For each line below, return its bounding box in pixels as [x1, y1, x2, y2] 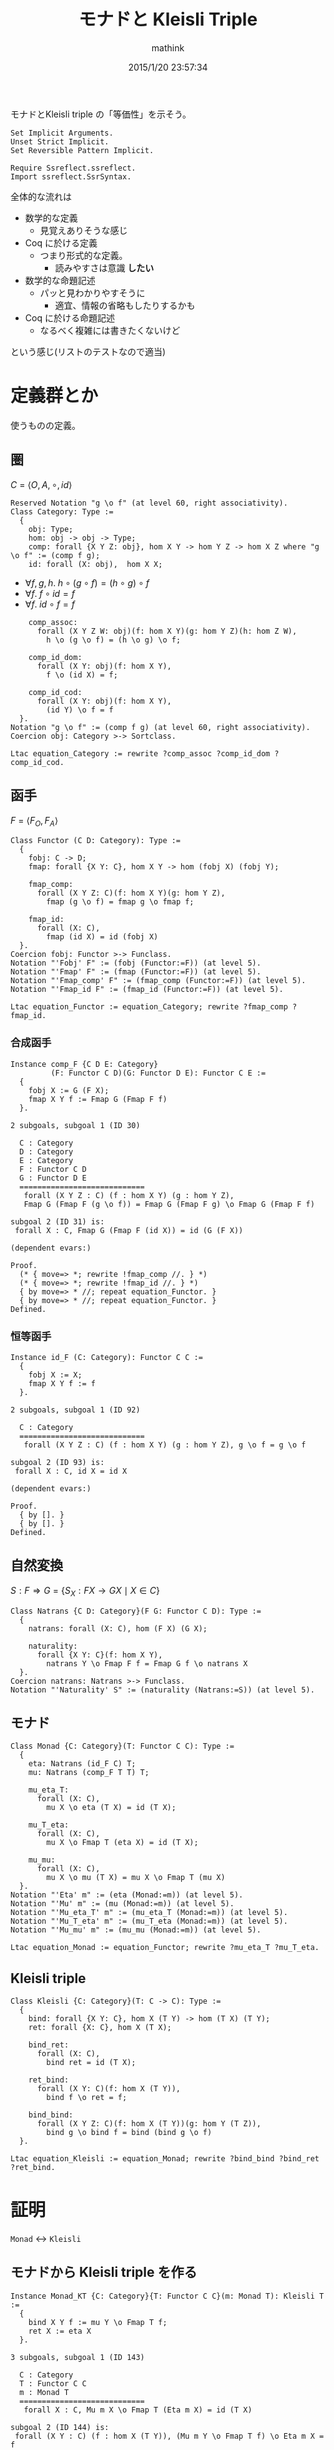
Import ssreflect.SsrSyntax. [10, 171, 132, 182]
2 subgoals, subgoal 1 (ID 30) [10, 1120, 141, 1130]
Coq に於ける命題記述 [24, 311, 115, 324]
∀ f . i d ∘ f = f [24, 598, 76, 610]
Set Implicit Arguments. [10, 128, 114, 138]
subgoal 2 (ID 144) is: [10, 2422, 110, 2432]
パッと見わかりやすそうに [39, 286, 146, 299]
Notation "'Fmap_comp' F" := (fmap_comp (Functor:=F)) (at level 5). [10, 976, 307, 986]
